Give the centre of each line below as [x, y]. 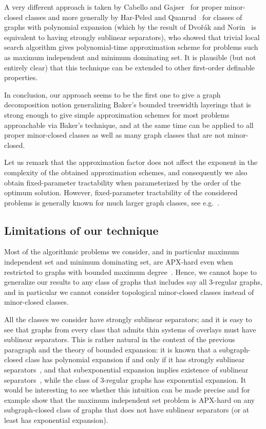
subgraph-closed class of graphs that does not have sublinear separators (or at [127, 410]
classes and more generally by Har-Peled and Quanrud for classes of [134, 17]
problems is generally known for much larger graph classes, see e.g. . [112, 202]
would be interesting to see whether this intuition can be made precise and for [127, 390]
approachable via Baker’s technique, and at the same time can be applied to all [129, 125]
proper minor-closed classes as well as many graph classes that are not [115, 135]
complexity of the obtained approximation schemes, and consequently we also [126, 172]
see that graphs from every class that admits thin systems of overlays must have [130, 329]
